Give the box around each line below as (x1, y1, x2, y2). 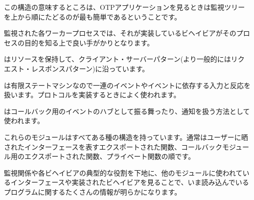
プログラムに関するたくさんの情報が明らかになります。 (4, 186, 182, 197)
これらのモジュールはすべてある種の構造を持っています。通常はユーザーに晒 (4, 132, 248, 142)
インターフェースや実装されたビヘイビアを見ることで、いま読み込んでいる (10, 177, 249, 187)
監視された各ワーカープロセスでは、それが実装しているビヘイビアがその (4, 28, 236, 38)
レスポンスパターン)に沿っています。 (31, 63, 149, 73)
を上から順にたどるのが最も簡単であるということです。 (4, 11, 182, 22)
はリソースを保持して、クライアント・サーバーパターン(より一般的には (4, 54, 231, 64)
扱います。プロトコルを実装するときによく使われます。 (4, 89, 181, 100)
